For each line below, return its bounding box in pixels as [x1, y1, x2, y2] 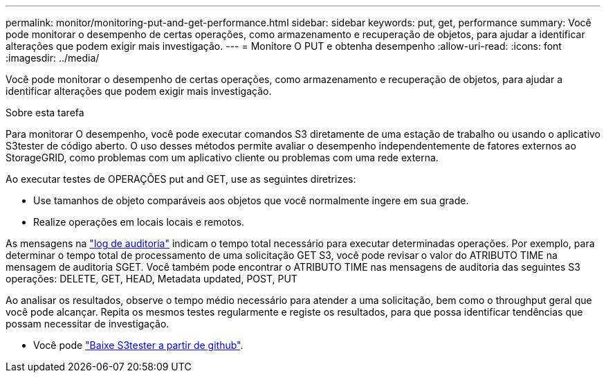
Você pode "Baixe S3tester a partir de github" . [33, 339, 244, 351]
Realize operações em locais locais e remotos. [33, 216, 245, 228]
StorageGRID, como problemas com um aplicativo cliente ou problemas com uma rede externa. [6, 152, 439, 163]
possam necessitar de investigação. [6, 318, 169, 330]
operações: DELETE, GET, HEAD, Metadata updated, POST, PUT [6, 273, 297, 285]
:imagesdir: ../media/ [6, 52, 100, 64]
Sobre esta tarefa [6, 107, 84, 118]
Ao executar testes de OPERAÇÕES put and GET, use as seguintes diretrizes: [6, 173, 356, 185]
